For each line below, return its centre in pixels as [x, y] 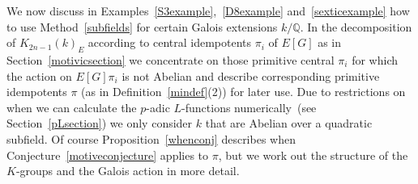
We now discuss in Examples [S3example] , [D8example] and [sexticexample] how [208, 10]
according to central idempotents [170, 42]
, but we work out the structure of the [313, 155]
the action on [39, 75]
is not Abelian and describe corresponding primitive [251, 75]
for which [375, 59]
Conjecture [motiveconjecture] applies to [108, 155]
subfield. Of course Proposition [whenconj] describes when [151, 138]
